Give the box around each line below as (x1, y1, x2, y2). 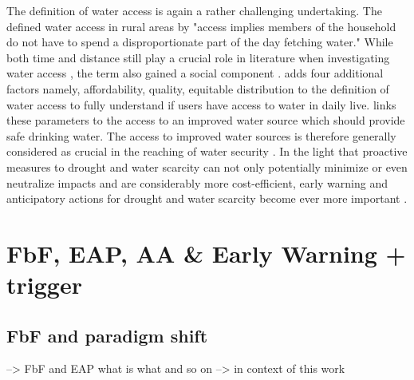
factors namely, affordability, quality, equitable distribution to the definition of (6, 80, 389, 97)
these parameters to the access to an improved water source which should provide (6, 112, 405, 129)
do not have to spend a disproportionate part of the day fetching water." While (6, 34, 393, 50)
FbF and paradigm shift (6, 323, 208, 347)
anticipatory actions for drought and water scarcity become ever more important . (6, 190, 408, 207)
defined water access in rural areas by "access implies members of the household (6, 18, 396, 34)
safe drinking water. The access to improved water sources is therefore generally (6, 127, 396, 144)
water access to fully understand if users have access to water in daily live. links (6, 96, 396, 113)
